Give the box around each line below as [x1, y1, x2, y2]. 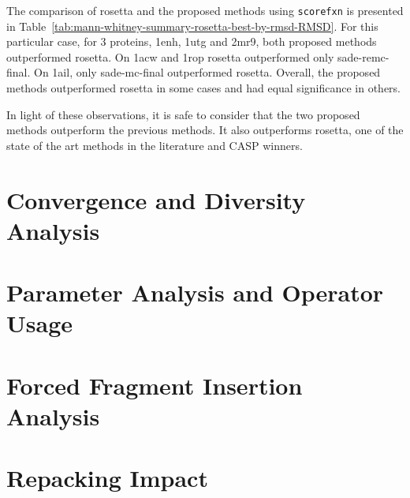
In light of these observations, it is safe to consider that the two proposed [6, 106, 360, 122]
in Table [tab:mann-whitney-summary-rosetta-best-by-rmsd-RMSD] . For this [6, 17, 378, 34]
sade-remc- [337, 48, 389, 65]
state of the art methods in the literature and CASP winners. [6, 137, 303, 153]
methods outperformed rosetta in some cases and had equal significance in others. [6, 80, 401, 96]
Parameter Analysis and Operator [6, 276, 384, 309]
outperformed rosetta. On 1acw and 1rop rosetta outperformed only [6, 48, 334, 65]
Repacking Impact [6, 462, 208, 494]
